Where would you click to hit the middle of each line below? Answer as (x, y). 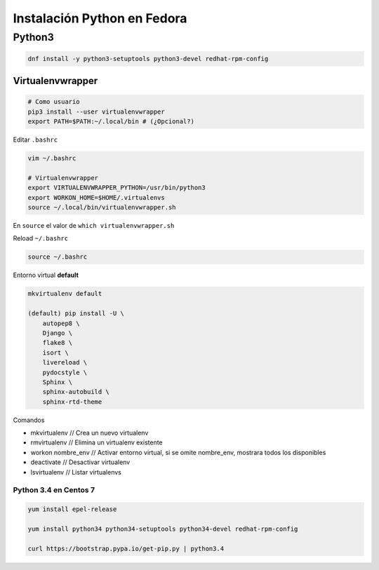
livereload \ (65, 362)
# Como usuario (54, 102)
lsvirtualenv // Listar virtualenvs (76, 472)
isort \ (56, 353)
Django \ (58, 333)
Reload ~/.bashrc (41, 238)
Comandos (29, 420)
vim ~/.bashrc (52, 158)
